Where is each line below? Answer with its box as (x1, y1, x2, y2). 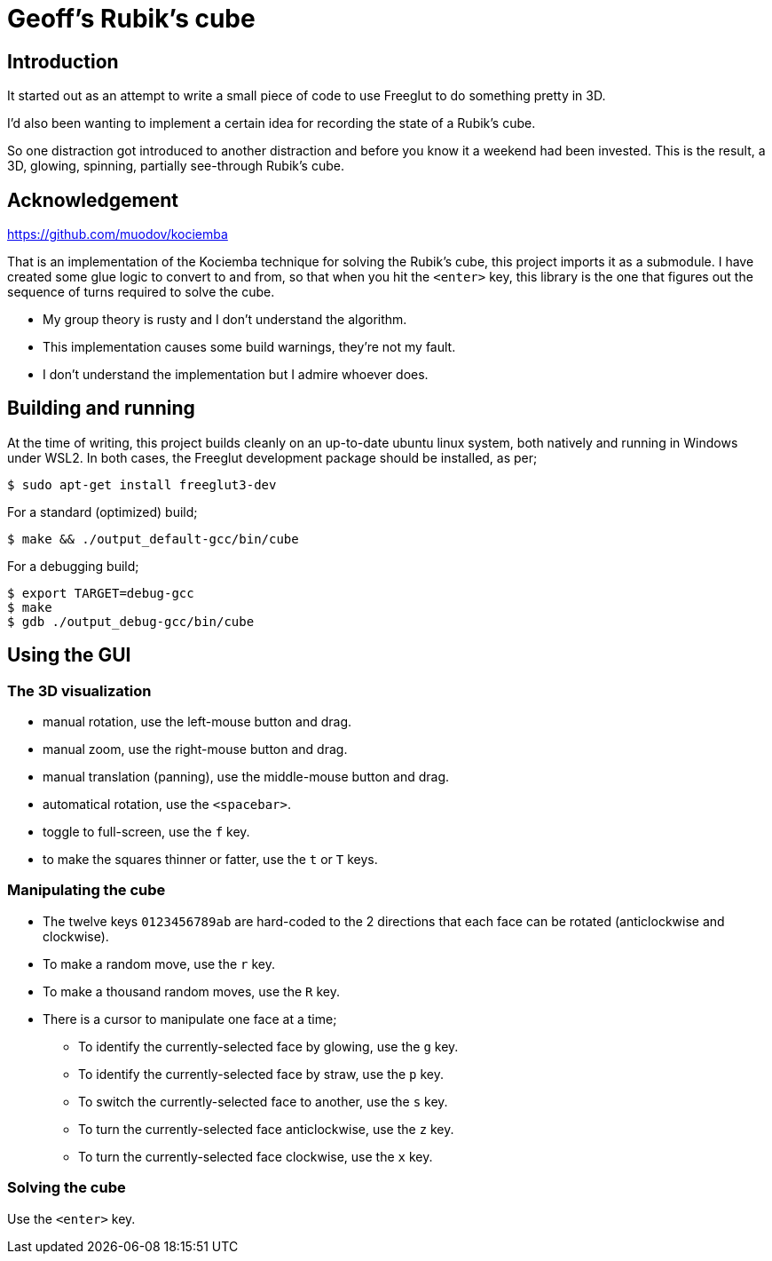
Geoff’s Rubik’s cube (7, 4, 256, 34)
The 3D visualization (7, 681, 152, 700)
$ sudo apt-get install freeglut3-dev (7, 477, 277, 492)
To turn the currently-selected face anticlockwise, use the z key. (78, 1121, 454, 1137)
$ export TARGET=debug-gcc (7, 585, 194, 600)
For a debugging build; (7, 558, 139, 574)
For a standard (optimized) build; (7, 504, 198, 519)
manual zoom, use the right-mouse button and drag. (43, 742, 348, 757)
